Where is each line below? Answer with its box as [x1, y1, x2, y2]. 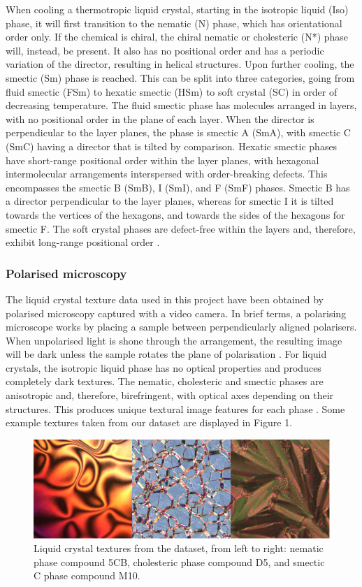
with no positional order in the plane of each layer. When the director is [6, 111, 314, 126]
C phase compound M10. [34, 568, 140, 583]
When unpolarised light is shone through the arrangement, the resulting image [6, 333, 342, 347]
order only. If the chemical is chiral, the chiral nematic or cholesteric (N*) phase [6, 29, 349, 44]
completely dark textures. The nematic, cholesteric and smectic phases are [6, 374, 324, 389]
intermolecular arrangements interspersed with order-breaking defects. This [6, 166, 328, 181]
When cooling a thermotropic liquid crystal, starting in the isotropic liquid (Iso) [6, 2, 349, 16]
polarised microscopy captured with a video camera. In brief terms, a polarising [6, 305, 347, 320]
